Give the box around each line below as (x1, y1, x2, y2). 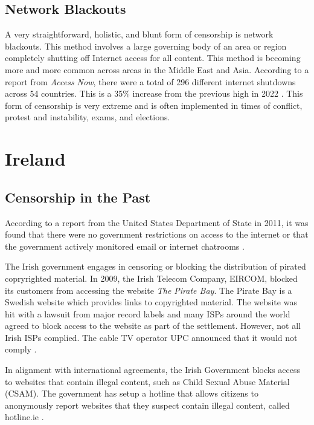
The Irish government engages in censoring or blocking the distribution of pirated (5, 260, 306, 273)
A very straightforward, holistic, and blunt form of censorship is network (5, 28, 274, 41)
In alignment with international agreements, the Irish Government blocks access (5, 363, 301, 376)
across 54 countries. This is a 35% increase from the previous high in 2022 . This (5, 87, 303, 100)
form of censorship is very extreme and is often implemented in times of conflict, (5, 99, 303, 111)
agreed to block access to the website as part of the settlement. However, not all (5, 319, 301, 332)
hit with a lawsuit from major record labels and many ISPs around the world (5, 307, 290, 320)
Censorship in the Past (5, 187, 151, 206)
